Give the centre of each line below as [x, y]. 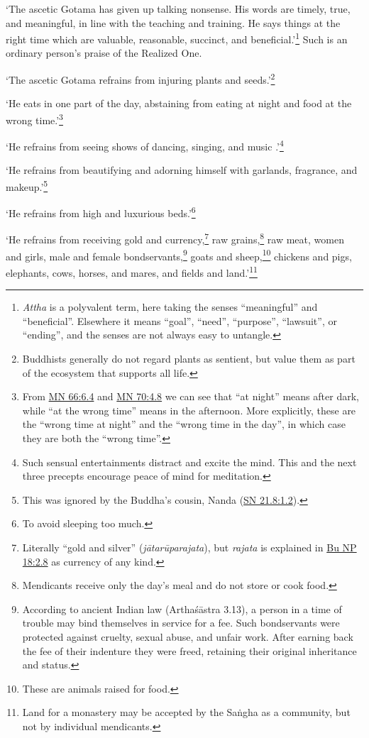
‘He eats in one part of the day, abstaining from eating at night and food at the [179, 103]
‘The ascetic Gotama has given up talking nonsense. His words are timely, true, [178, 9]
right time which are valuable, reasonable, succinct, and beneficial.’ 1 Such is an [177, 38]
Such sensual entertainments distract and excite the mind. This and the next [189, 462]
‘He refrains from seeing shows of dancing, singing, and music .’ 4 [145, 145]
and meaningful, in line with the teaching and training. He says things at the [173, 22]
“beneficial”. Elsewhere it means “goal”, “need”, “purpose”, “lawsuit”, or [180, 320]
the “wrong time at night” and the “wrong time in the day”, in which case [184, 424]
